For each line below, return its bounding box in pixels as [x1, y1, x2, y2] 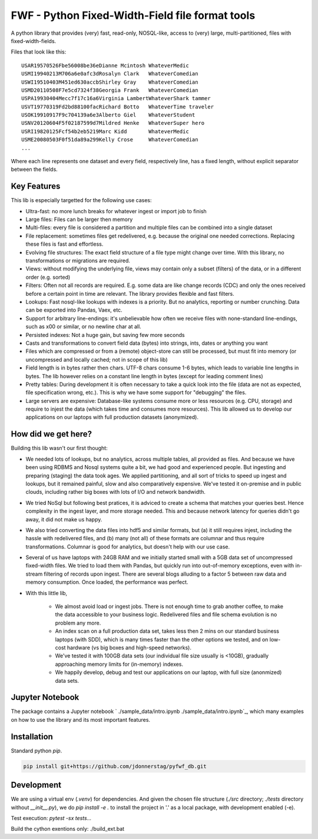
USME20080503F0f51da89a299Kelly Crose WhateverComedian [21, 136, 198, 143]
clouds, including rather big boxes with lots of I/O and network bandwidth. [25, 488, 206, 496]
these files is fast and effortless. [25, 240, 104, 247]
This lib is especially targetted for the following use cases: [11, 197, 153, 204]
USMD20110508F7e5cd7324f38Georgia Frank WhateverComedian [21, 87, 198, 94]
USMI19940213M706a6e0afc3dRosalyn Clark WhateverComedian [21, 71, 198, 77]
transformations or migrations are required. [25, 257, 131, 265]
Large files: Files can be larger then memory [25, 216, 133, 223]
